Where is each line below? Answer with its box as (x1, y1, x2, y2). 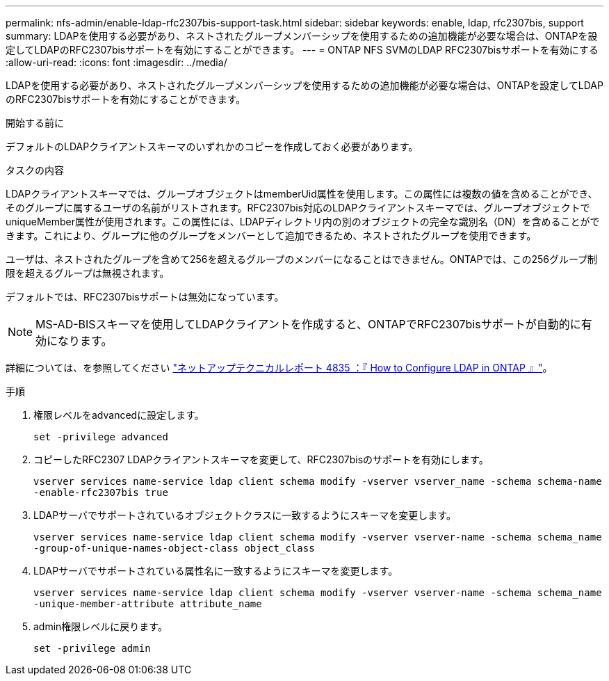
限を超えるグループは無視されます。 (6, 267, 170, 279)
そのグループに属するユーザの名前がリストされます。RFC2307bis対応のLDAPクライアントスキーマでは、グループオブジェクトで (6, 202, 590, 214)
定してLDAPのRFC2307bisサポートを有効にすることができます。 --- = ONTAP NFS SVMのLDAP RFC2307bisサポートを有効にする (6, 44, 599, 56)
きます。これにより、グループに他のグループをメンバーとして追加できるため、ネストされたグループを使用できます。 (6, 230, 537, 241)
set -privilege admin (33, 643, 151, 654)
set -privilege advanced (33, 431, 168, 442)
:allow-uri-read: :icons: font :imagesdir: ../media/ (6, 56, 227, 68)
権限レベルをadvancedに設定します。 (33, 409, 204, 421)
